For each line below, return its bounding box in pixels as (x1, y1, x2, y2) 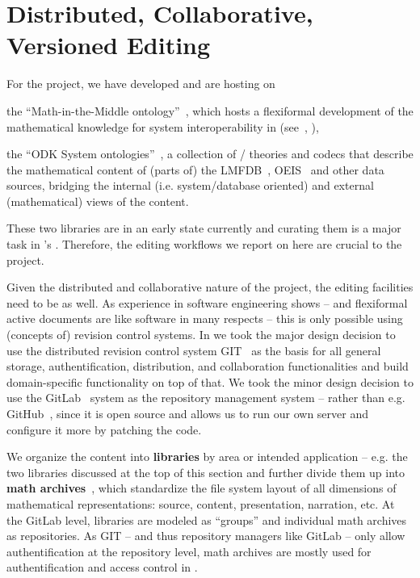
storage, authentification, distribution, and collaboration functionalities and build (6, 358, 409, 375)
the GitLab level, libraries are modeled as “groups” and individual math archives (6, 511, 407, 528)
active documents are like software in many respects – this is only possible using (6, 310, 403, 327)
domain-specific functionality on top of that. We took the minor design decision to (6, 373, 414, 390)
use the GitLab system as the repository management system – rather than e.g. (6, 389, 405, 406)
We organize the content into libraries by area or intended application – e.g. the (6, 448, 408, 465)
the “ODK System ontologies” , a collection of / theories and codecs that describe (6, 145, 414, 162)
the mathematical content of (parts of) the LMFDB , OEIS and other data (6, 161, 384, 178)
